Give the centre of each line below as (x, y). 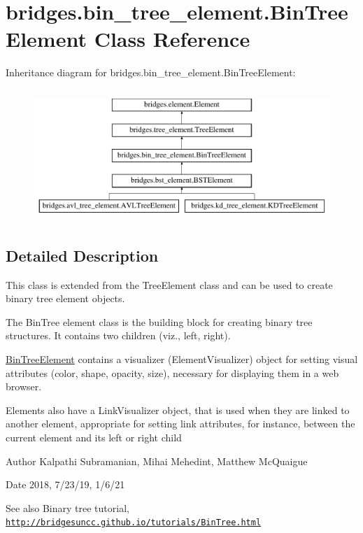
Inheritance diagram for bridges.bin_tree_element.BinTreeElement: (151, 72)
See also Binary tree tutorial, (67, 507)
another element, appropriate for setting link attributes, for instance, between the (180, 424)
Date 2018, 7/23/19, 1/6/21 (65, 484)
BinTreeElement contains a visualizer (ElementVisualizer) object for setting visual (182, 359)
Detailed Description (82, 255)
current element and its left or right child (94, 438)
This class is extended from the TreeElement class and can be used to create (169, 284)
